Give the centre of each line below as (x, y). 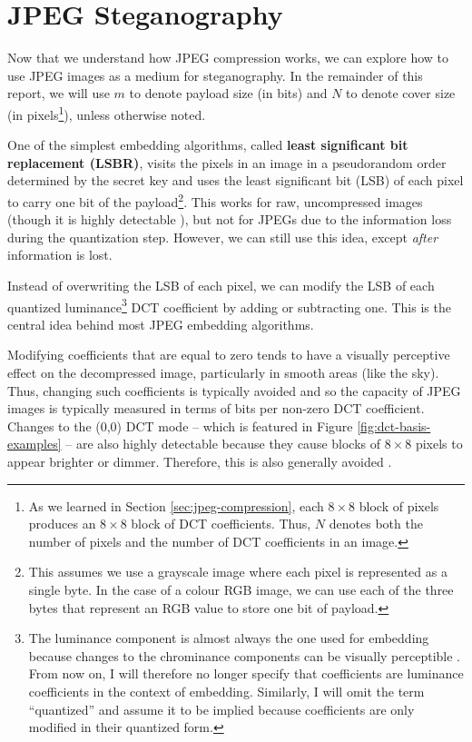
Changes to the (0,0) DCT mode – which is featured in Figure (180, 425)
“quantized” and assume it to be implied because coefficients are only (221, 709)
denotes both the (376, 524)
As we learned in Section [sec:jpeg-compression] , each (176, 505)
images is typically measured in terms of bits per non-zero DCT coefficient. (216, 408)
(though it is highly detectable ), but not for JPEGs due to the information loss (230, 219)
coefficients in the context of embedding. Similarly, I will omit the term (226, 691)
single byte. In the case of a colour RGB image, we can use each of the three (241, 589)
